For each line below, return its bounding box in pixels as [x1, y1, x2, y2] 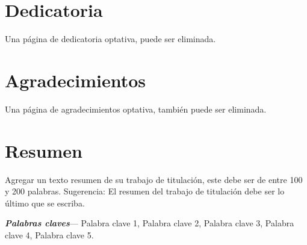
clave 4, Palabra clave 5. [5, 228, 94, 241]
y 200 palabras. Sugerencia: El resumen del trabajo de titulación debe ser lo [5, 185, 285, 197]
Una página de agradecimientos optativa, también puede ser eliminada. [5, 102, 267, 115]
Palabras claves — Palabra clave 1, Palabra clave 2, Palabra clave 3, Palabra [5, 217, 294, 229]
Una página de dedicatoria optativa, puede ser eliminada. [5, 33, 216, 45]
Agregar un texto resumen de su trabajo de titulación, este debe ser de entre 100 [5, 173, 303, 185]
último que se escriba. [5, 196, 85, 209]
